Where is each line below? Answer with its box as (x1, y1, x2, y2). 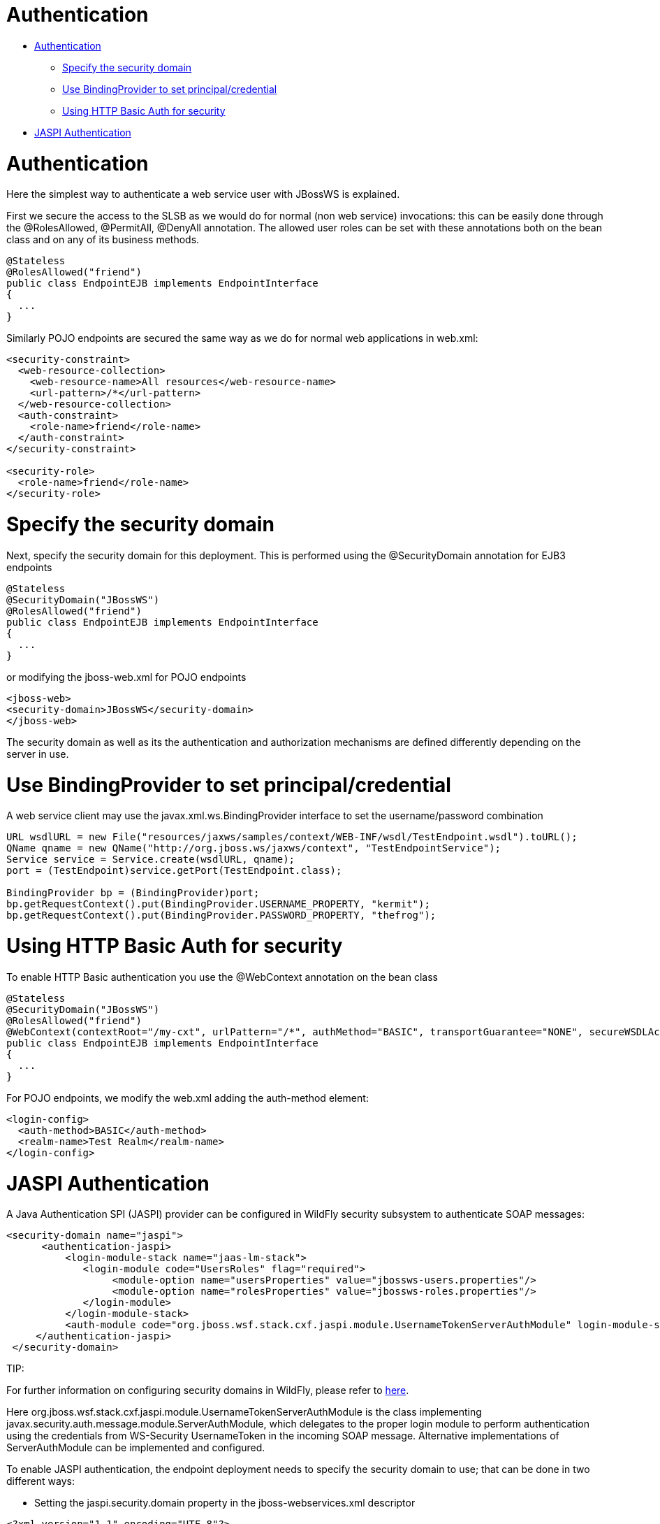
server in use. (6, 747, 69, 760)
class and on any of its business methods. (6, 233, 200, 246)
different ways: (6, 1475, 75, 1488)
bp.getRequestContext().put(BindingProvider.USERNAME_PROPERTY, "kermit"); (6, 898, 430, 910)
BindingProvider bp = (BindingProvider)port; (6, 887, 260, 899)
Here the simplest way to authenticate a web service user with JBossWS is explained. (6, 188, 400, 201)
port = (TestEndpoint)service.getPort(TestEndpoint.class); (6, 865, 342, 877)
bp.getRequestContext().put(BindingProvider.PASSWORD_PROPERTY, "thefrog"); (6, 910, 437, 921)
